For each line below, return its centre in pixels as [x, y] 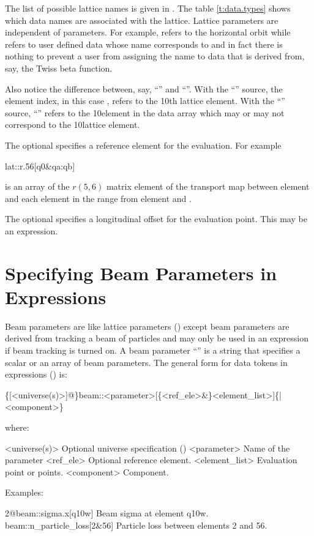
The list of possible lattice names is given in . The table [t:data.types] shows [148, 8]
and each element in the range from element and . [98, 198]
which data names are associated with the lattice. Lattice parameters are [142, 20]
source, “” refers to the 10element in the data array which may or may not [145, 112]
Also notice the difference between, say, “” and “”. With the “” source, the [144, 88]
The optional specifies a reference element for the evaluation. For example [143, 145]
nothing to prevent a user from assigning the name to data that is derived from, [155, 56]
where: [17, 427]
